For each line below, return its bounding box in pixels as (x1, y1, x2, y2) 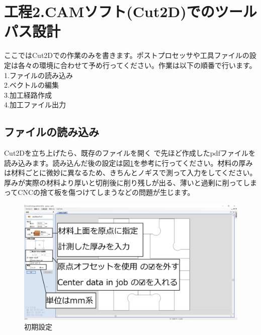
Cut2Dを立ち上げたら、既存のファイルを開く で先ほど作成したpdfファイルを (4, 148, 255, 158)
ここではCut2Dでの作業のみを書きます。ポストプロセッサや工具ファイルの (4, 50, 249, 60)
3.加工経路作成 (4, 89, 52, 100)
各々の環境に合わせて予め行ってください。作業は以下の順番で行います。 (18, 59, 256, 70)
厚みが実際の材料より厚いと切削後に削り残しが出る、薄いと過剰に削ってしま (4, 177, 257, 187)
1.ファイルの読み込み (4, 70, 73, 80)
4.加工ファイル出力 (4, 99, 66, 110)
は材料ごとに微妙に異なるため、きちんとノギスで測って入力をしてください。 (4, 167, 257, 178)
